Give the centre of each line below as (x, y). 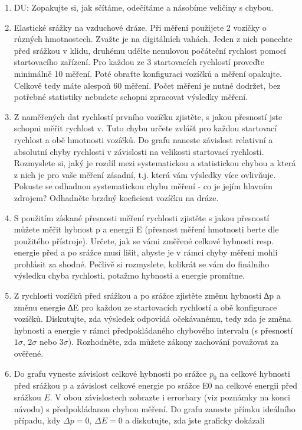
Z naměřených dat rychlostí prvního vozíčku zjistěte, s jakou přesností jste (148, 116)
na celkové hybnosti (255, 373)
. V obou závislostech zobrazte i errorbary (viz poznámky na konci (170, 397)
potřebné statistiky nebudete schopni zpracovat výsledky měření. (131, 97)
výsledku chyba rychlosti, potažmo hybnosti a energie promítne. (129, 275)
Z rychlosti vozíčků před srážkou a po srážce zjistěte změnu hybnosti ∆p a (147, 295)
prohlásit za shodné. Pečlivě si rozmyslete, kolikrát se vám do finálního (142, 264)
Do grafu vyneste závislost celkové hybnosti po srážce (110, 373)
